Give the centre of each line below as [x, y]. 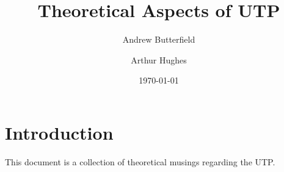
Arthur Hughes [159, 59]
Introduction [59, 132]
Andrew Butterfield [159, 39]
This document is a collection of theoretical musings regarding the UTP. [140, 161]
